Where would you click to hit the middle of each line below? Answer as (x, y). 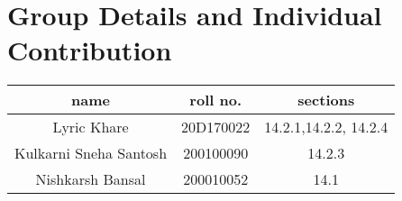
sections (326, 100)
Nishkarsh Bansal (91, 179)
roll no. (216, 100)
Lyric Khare (91, 127)
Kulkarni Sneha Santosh (91, 153)
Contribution (90, 50)
